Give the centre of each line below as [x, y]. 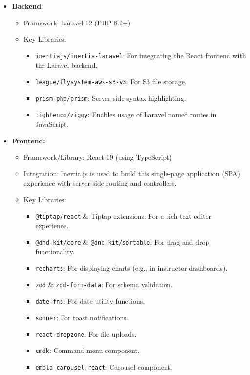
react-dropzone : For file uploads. [86, 334]
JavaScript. [52, 124]
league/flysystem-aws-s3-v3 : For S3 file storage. [111, 82]
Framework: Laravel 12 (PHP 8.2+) [77, 22]
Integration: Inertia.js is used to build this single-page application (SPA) [132, 173]
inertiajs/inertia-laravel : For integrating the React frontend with [141, 55]
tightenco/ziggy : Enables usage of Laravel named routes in [126, 114]
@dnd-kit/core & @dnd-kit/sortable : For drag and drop [122, 242]
